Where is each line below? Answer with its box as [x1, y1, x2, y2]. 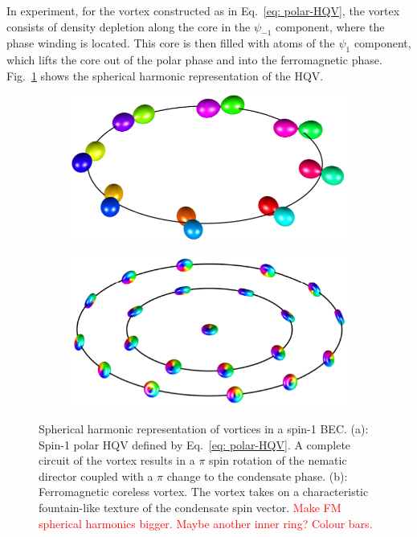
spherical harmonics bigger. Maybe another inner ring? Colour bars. [39, 514, 373, 531]
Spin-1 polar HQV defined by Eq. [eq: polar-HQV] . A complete [39, 436, 351, 453]
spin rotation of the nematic [209, 452, 347, 469]
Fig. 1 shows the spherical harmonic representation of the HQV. [6, 67, 324, 84]
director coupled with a [39, 467, 153, 484]
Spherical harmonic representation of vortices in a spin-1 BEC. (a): [39, 420, 369, 437]
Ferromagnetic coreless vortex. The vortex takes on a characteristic [39, 483, 369, 500]
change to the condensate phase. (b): [166, 467, 348, 484]
